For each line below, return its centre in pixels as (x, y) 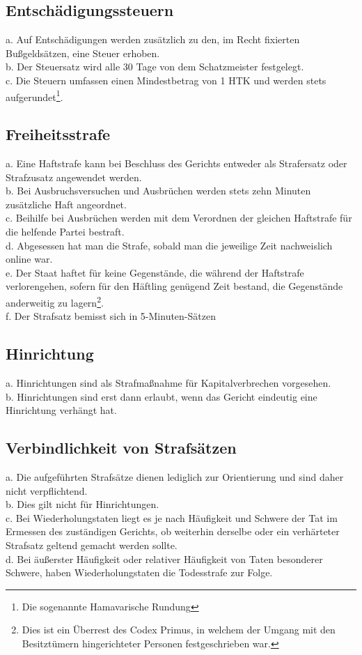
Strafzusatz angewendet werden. (74, 177)
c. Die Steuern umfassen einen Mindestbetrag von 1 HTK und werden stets (166, 80)
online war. (29, 259)
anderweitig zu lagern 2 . (55, 301)
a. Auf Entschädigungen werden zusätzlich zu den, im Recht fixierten (153, 39)
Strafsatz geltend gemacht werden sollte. (92, 545)
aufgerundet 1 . (34, 95)
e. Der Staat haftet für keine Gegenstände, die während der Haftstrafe (155, 272)
